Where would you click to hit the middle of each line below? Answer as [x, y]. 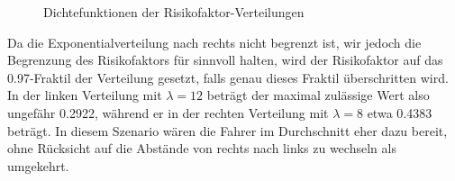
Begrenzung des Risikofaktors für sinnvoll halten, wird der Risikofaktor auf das [225, 60]
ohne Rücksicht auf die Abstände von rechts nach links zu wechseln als [202, 148]
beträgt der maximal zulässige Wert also [318, 95]
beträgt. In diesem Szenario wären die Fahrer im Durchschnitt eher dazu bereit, [227, 130]
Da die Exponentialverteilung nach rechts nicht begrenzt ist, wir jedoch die [214, 42]
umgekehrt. [38, 165]
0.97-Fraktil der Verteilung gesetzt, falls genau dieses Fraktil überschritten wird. [228, 77]
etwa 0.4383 [400, 112]
